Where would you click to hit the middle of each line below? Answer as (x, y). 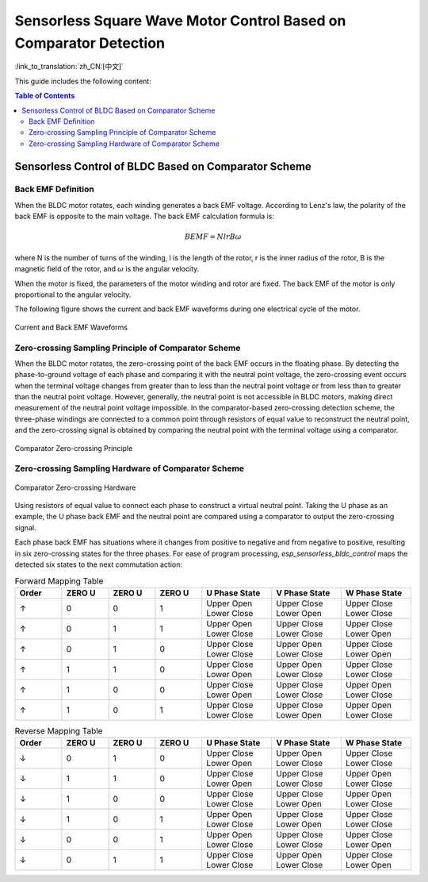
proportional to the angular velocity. (73, 295)
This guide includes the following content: (83, 81)
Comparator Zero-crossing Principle (74, 448)
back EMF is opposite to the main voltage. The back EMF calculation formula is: (145, 216)
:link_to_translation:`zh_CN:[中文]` (69, 67)
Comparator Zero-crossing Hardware (75, 487)
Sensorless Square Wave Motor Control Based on (180, 21)
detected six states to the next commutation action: (98, 564)
